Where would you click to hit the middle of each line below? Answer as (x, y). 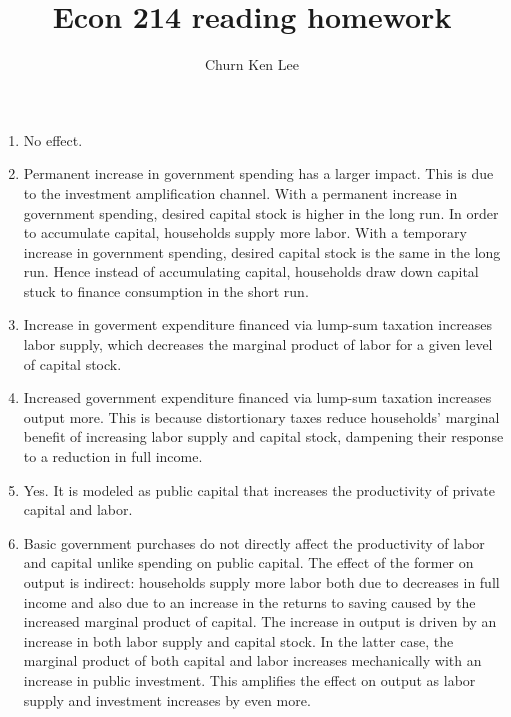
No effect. (53, 139)
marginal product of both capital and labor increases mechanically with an (252, 660)
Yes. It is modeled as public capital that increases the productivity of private (259, 489)
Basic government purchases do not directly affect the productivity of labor (254, 542)
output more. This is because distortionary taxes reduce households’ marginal (261, 416)
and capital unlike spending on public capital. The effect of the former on (248, 562)
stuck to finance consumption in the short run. (166, 290)
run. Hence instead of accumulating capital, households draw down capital (251, 271)
